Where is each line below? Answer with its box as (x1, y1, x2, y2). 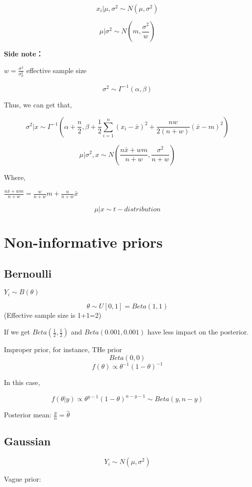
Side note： (4, 49, 43, 58)
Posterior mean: (4, 410, 51, 420)
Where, (4, 172, 25, 182)
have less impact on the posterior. (147, 327, 249, 337)
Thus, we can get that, (4, 99, 72, 109)
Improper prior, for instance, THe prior (4, 344, 122, 355)
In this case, (4, 377, 40, 387)
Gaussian (4, 434, 51, 449)
